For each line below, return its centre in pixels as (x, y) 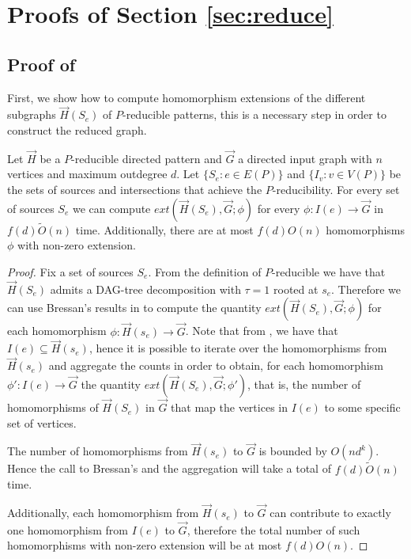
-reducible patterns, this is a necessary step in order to (255, 114)
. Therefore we (366, 289)
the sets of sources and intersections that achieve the (135, 189)
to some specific (362, 407)
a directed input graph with (305, 158)
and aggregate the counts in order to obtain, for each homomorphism (216, 365)
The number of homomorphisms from (98, 451)
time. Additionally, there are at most (164, 229)
